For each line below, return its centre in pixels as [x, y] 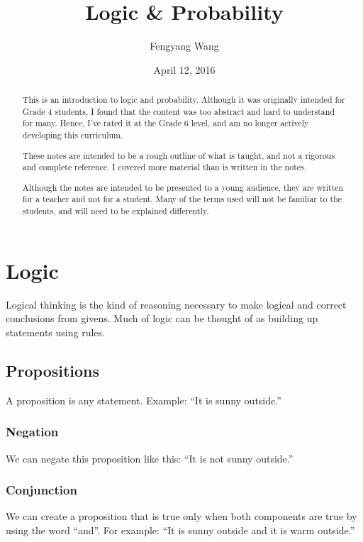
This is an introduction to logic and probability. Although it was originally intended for [184, 100]
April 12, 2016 [184, 69]
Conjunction [41, 490]
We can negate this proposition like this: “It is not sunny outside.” [150, 458]
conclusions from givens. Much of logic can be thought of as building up [162, 318]
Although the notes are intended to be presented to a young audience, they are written [183, 187]
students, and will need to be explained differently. [116, 211]
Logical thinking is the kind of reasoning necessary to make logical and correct [176, 304]
